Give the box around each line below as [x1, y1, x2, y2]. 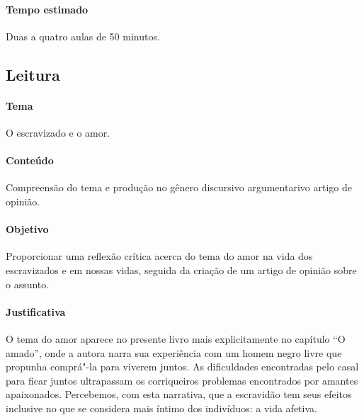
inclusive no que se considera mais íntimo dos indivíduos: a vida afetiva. [6, 400, 317, 415]
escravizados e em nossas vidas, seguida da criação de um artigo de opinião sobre [6, 262, 357, 277]
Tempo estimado [6, 1, 89, 16]
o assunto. [6, 276, 50, 291]
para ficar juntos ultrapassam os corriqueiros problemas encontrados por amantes [6, 373, 358, 387]
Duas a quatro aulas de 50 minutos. [6, 28, 160, 43]
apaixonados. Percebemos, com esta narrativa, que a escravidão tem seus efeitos [6, 387, 352, 402]
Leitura [6, 63, 60, 85]
